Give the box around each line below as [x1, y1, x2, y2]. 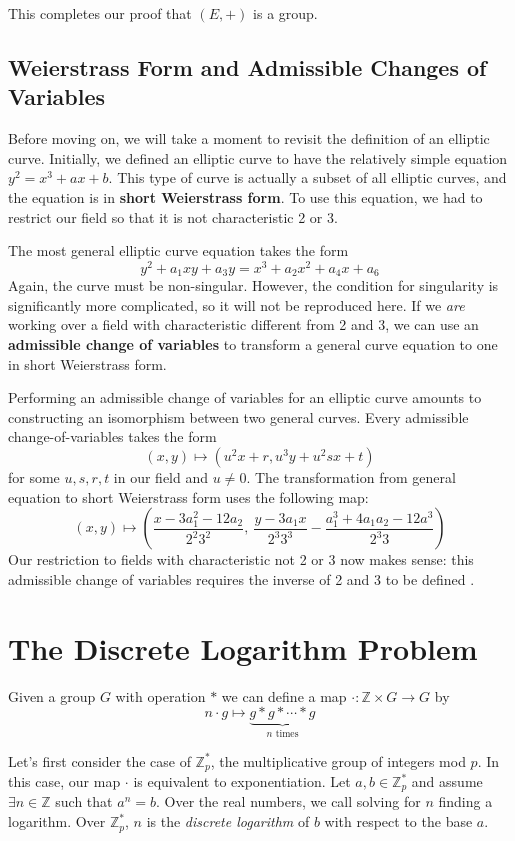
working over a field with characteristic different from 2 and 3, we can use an [8, 314, 479, 335]
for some [8, 467, 60, 488]
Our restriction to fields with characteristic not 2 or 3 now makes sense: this [8, 549, 474, 570]
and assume [411, 771, 483, 792]
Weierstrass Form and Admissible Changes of [8, 51, 487, 82]
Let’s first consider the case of [8, 750, 191, 771]
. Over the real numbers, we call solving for [155, 791, 421, 812]
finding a [438, 791, 493, 812]
